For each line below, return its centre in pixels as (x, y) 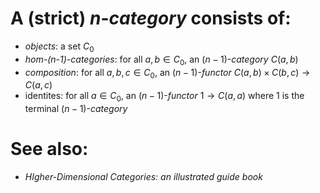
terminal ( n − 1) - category (76, 109)
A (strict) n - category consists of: (151, 18)
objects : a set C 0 (59, 47)
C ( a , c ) (38, 85)
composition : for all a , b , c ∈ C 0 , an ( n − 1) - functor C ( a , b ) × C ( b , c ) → (167, 73)
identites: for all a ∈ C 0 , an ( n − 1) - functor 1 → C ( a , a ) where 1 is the (164, 97)
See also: (49, 149)
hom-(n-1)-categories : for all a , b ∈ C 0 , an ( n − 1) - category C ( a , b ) (161, 60)
